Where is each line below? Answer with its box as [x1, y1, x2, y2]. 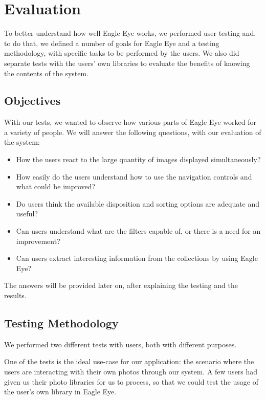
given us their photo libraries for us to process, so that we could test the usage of [4, 376, 258, 387]
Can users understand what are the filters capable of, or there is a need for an [16, 226, 261, 236]
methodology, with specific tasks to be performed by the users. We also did [4, 48, 239, 58]
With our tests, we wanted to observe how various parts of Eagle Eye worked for [4, 117, 256, 127]
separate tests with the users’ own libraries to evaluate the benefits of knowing [4, 57, 250, 68]
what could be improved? [16, 181, 96, 192]
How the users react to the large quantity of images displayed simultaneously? [16, 154, 261, 165]
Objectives [4, 93, 61, 108]
